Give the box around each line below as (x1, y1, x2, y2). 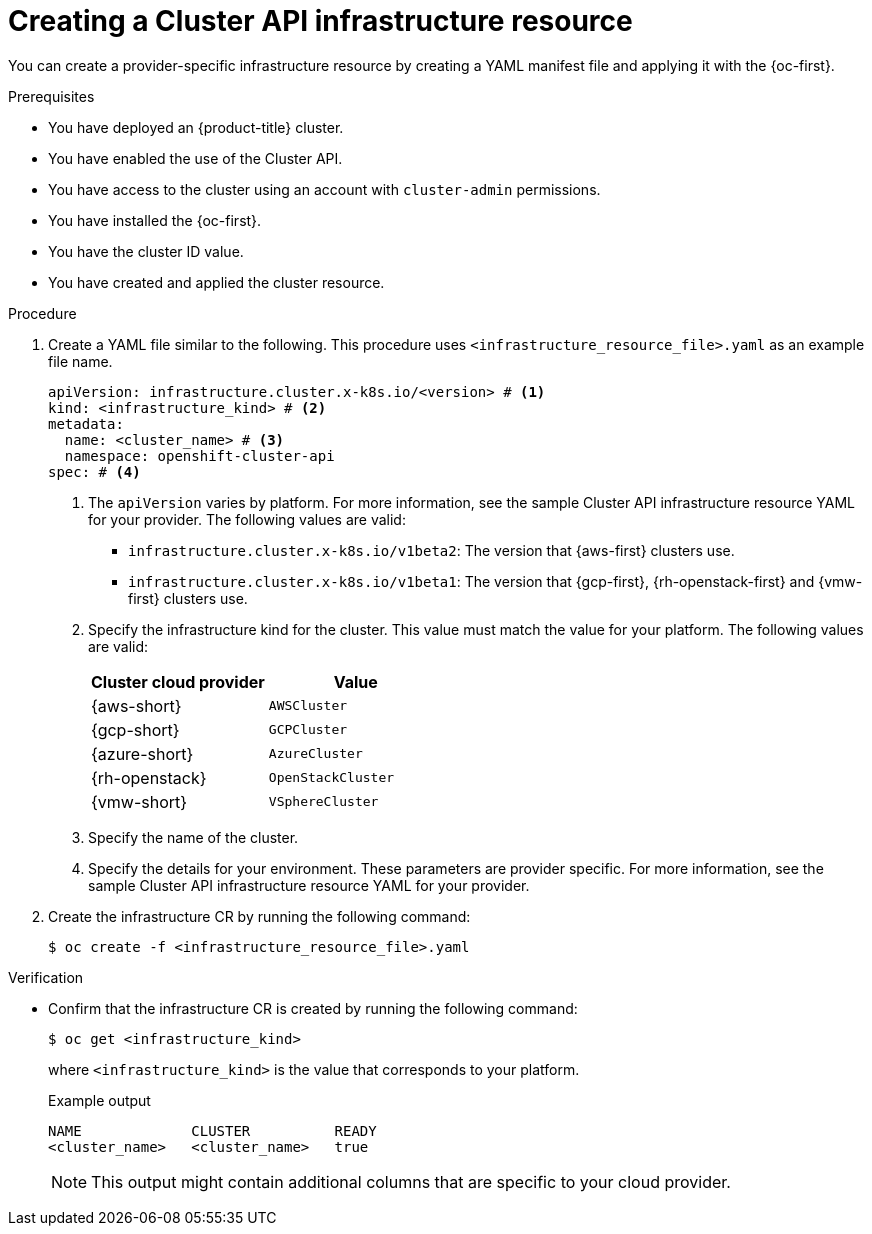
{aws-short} (91, 695, 182, 716)
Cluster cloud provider (91, 671, 265, 692)
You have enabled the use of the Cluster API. (48, 149, 343, 167)
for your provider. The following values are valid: (88, 510, 406, 528)
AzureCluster (268, 746, 363, 762)
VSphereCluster (268, 794, 379, 810)
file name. (48, 352, 113, 370)
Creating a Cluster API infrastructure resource (8, 4, 633, 38)
